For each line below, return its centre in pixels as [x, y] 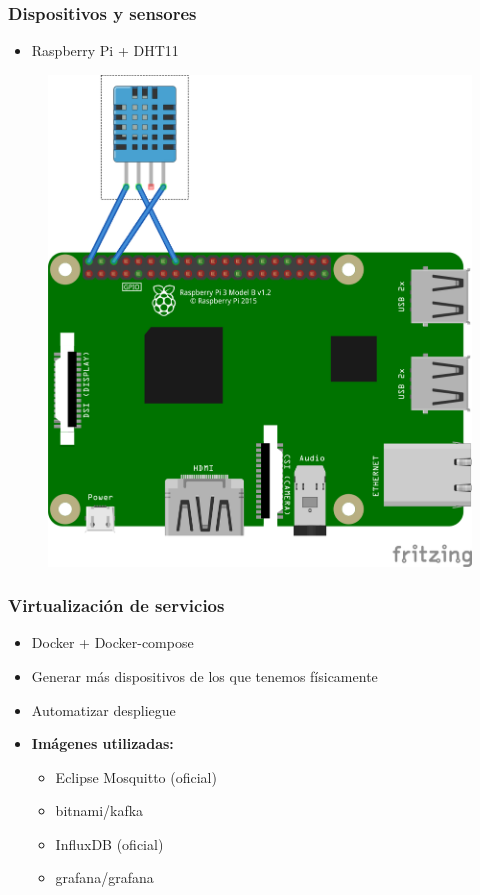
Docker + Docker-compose [112, 642]
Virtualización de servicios [116, 605]
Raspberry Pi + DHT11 [105, 50]
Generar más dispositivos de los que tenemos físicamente [204, 675]
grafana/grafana [104, 877]
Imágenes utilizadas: [102, 743]
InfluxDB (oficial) [109, 843]
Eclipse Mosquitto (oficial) [136, 776]
